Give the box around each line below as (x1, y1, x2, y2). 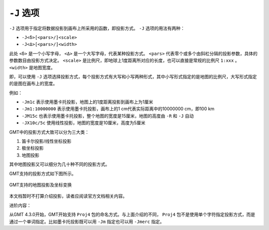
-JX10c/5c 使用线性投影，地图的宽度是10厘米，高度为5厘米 (21, 120, 145, 126)
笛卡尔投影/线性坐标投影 (21, 138, 72, 144)
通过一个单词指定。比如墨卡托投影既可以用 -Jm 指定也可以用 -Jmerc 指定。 (9, 219, 164, 225)
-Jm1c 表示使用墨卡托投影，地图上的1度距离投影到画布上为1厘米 (21, 99, 153, 105)
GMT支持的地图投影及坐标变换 (9, 182, 72, 188)
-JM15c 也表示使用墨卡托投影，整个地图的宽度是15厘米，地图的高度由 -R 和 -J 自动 (21, 113, 194, 119)
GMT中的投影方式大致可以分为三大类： (9, 129, 90, 135)
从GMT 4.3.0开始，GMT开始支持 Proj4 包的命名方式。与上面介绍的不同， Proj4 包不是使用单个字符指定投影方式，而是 (9, 212, 256, 218)
